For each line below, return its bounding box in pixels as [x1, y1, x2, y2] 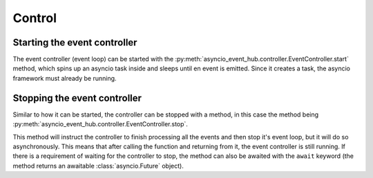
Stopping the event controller [12, 92, 142, 103]
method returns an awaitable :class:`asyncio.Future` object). [12, 161, 184, 170]
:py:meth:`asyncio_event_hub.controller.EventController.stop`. [12, 120, 188, 128]
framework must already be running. [12, 74, 117, 82]
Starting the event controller [12, 37, 137, 48]
